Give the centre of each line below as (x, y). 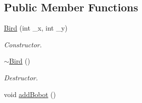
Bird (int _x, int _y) (36, 28)
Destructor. (21, 77)
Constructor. (23, 44)
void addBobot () (30, 94)
